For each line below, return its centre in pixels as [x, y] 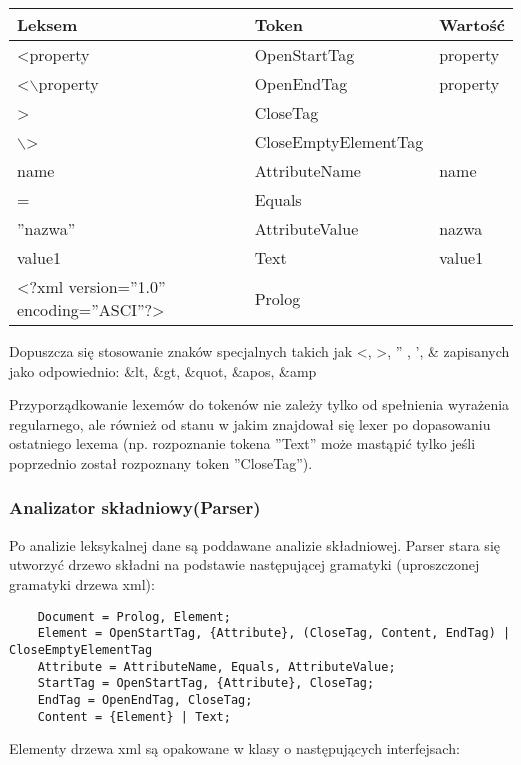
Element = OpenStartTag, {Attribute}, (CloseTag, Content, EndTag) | [274, 633]
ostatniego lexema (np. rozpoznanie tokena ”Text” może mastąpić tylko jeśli [242, 443]
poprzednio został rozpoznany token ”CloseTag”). [161, 462]
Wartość [472, 24]
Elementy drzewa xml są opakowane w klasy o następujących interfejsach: [234, 748]
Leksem [47, 24]
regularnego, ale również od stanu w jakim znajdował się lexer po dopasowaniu [250, 423]
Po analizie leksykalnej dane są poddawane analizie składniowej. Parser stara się [254, 544]
